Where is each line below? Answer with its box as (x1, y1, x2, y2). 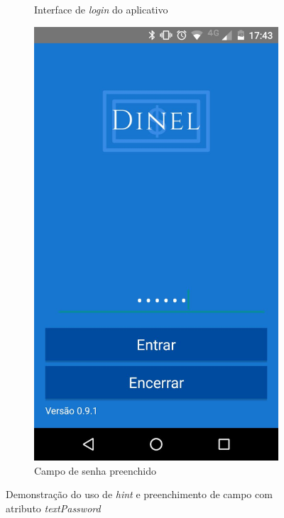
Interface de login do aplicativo (34, 2, 168, 16)
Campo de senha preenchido (34, 463, 157, 478)
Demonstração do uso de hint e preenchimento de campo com (6, 487, 273, 502)
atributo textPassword (6, 500, 101, 515)
